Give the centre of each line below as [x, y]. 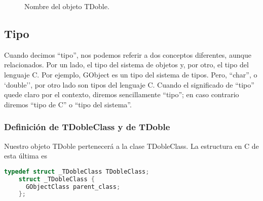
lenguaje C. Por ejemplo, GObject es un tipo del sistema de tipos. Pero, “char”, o [131, 74]
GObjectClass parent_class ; [73, 187]
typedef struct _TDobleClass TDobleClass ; [77, 171]
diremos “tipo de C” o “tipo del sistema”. [68, 104]
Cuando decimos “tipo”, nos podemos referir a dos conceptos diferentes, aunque [128, 54]
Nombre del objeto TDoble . [67, 6]
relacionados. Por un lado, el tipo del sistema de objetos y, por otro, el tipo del [126, 65]
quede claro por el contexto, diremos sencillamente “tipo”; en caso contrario [122, 94]
